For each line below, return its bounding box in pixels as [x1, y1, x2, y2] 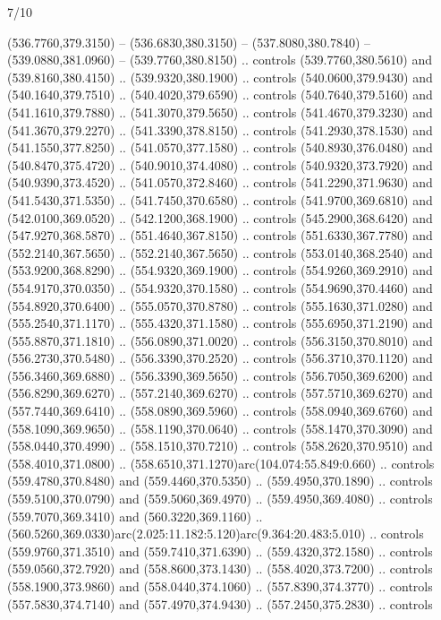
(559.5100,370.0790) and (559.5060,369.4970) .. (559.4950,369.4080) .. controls [7, 489, 433, 508]
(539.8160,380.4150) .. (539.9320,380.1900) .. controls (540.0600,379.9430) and [7, 67, 433, 86]
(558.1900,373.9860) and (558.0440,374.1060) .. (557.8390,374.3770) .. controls [7, 577, 433, 595]
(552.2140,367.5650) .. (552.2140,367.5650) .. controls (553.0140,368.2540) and [7, 243, 433, 262]
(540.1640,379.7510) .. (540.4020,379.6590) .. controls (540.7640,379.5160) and [7, 85, 433, 104]
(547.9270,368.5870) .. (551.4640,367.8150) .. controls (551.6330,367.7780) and [7, 226, 433, 245]
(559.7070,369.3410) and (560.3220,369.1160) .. [7, 506, 263, 525]
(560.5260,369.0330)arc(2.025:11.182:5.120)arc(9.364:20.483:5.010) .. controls [7, 524, 424, 543]
